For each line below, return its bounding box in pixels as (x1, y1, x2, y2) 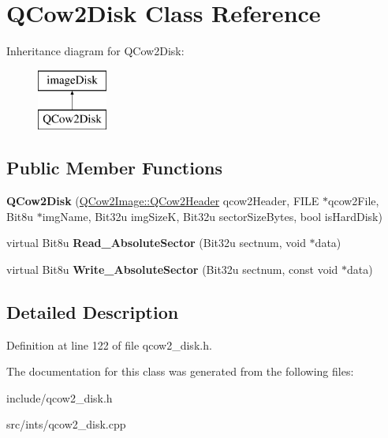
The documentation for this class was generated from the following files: (6, 363, 354, 380)
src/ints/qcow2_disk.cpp (6, 416, 126, 432)
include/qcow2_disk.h (6, 389, 113, 406)
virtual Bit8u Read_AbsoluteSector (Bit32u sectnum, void (6, 234, 306, 251)
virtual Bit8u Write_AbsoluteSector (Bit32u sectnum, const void (6, 260, 338, 277)
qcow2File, (328, 193, 379, 209)
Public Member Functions (6, 155, 222, 180)
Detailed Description (6, 299, 179, 324)
